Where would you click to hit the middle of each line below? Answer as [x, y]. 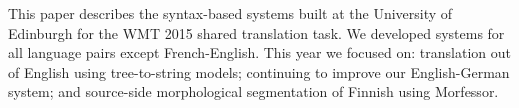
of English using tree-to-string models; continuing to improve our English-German [259, 71]
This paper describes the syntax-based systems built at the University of [230, 13]
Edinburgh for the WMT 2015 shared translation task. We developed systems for [256, 32]
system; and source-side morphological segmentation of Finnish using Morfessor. [253, 91]
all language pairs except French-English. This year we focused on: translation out [260, 52]
